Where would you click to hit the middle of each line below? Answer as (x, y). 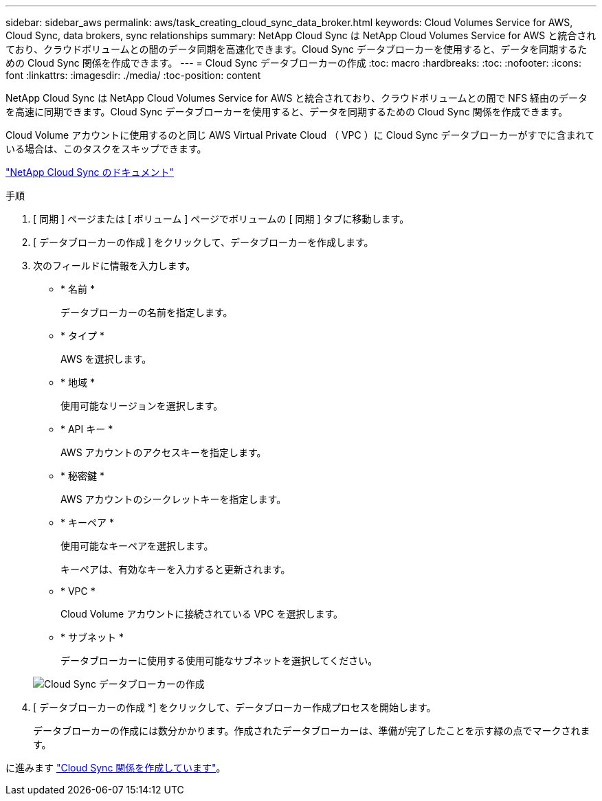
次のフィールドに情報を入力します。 (114, 266)
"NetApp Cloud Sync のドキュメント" (90, 172)
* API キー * (87, 429)
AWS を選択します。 (106, 359)
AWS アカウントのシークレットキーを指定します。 (174, 499)
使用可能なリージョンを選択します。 (142, 406)
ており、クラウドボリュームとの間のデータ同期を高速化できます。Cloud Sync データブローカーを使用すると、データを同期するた (297, 49)
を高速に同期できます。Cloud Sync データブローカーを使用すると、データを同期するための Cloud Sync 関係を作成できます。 (287, 112)
